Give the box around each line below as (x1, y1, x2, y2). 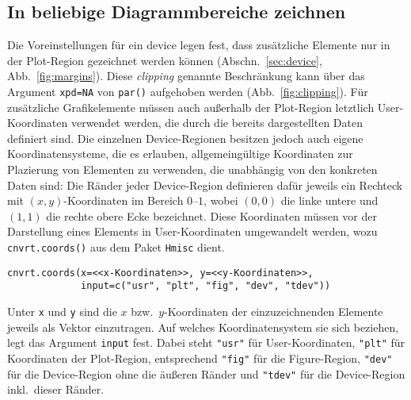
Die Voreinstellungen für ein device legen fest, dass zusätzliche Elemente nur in (7, 37, 390, 53)
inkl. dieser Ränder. (7, 381, 105, 398)
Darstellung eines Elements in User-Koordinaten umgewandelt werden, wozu (7, 223, 378, 240)
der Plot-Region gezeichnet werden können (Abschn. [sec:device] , (7, 52, 322, 68)
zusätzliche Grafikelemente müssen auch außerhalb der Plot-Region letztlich (7, 98, 375, 115)
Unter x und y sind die (7, 302, 117, 319)
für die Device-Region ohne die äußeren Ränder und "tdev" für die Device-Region (7, 365, 405, 382)
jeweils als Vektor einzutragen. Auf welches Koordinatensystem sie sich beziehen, (7, 318, 399, 335)
